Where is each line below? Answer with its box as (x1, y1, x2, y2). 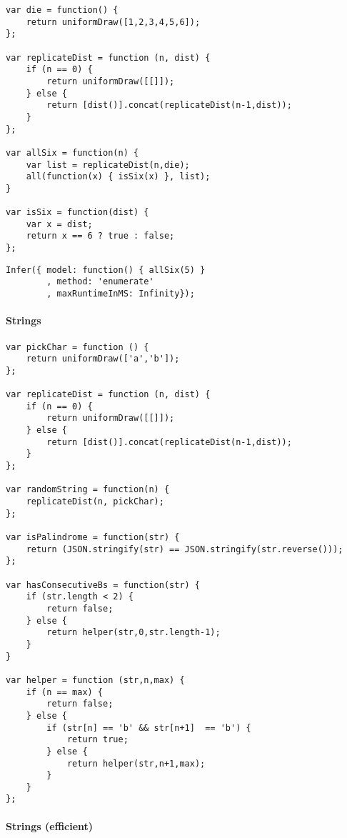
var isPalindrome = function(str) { (6, 532, 180, 543)
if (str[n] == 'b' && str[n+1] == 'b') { (46, 722, 251, 733)
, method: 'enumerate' (46, 276, 154, 287)
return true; (66, 734, 129, 745)
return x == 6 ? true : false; (26, 231, 175, 241)
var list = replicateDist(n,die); (26, 159, 190, 170)
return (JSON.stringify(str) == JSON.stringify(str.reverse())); (26, 544, 343, 554)
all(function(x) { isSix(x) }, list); (26, 171, 211, 182)
